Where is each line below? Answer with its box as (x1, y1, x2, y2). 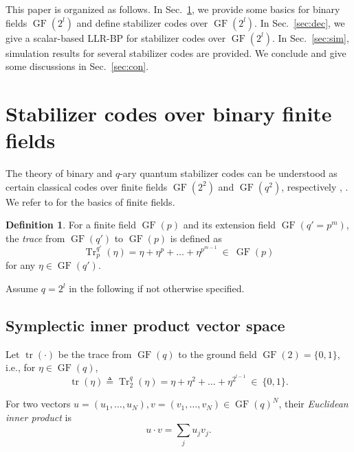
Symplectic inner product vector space (5, 315, 285, 335)
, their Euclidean (278, 396, 349, 411)
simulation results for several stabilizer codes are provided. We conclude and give (5, 45, 346, 60)
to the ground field (178, 346, 257, 361)
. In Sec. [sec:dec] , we (254, 15, 345, 29)
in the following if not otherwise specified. (69, 281, 245, 296)
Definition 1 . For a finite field (5, 217, 137, 232)
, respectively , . (281, 179, 349, 193)
